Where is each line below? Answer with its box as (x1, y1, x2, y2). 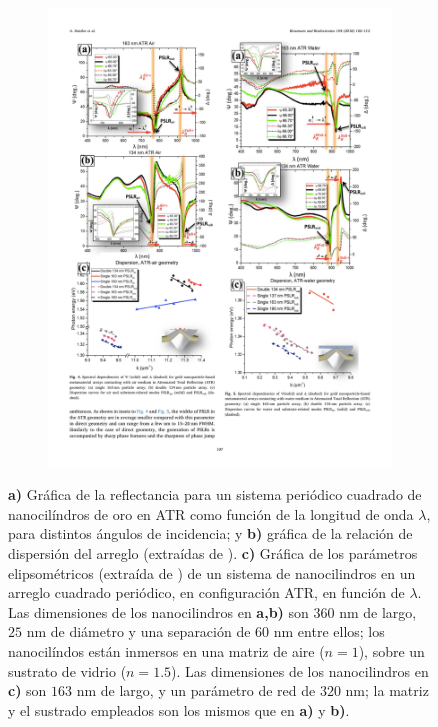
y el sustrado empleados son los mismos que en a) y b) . (8, 699, 350, 720)
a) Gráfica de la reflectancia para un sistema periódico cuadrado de (8, 484, 422, 505)
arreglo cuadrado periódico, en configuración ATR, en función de (8, 582, 405, 603)
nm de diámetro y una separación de (26, 621, 251, 642)
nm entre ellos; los (273, 621, 385, 642)
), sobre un (358, 641, 425, 661)
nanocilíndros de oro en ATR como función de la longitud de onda (8, 503, 414, 524)
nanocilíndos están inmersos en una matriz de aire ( (8, 641, 325, 661)
